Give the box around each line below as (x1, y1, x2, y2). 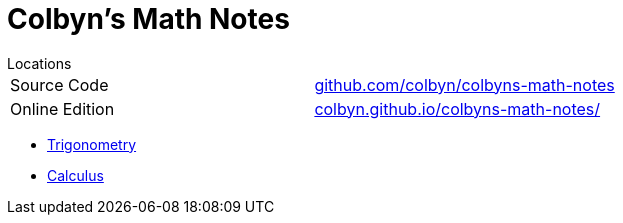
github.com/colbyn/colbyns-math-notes (314, 74, 615, 95)
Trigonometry (47, 135, 137, 153)
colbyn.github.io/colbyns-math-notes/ (314, 98, 601, 119)
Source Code (10, 74, 109, 95)
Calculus (47, 166, 104, 184)
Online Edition (10, 98, 115, 119)
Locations (7, 54, 72, 72)
